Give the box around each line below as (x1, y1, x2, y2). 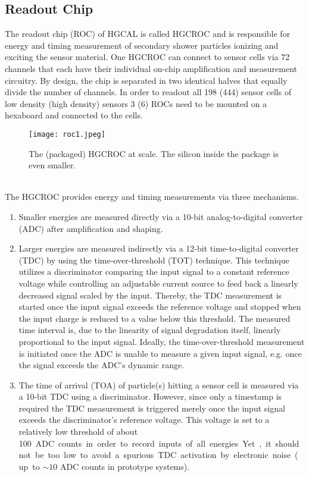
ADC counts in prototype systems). (60, 460, 190, 472)
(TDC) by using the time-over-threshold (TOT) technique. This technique (18, 253, 289, 266)
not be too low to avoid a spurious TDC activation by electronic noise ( (18, 448, 298, 461)
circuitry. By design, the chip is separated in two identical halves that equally (5, 74, 288, 86)
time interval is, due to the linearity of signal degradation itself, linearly (18, 324, 281, 336)
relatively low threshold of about (18, 425, 138, 438)
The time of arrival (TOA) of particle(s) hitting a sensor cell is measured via (18, 378, 299, 391)
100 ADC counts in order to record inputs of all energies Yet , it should (18, 437, 299, 449)
